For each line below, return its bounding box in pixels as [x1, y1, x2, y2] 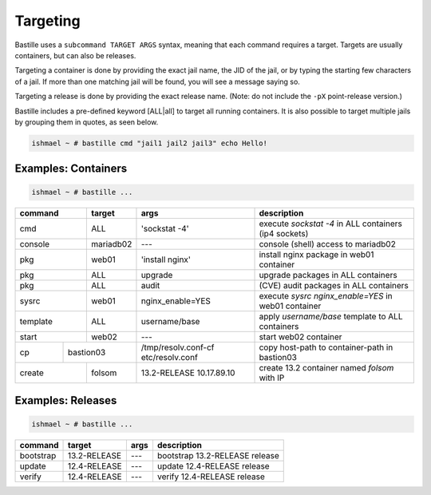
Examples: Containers [14, 162, 128, 176]
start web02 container [259, 331, 342, 343]
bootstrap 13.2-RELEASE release [156, 450, 279, 461]
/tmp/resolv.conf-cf [140, 342, 215, 353]
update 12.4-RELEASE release [156, 461, 271, 472]
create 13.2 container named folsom [259, 362, 394, 374]
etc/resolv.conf [140, 352, 199, 363]
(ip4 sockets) [259, 228, 309, 240]
